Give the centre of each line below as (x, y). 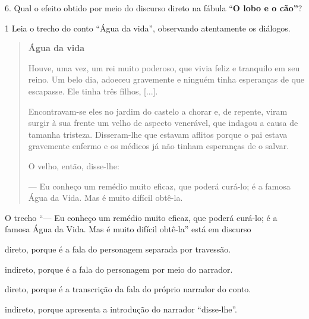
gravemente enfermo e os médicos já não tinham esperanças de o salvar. (159, 146)
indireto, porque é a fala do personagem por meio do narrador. (119, 269)
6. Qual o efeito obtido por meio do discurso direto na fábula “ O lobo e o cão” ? (154, 8)
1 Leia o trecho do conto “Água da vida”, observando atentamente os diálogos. (148, 28)
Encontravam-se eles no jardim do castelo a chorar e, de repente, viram (158, 111)
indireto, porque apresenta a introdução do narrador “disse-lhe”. (121, 309)
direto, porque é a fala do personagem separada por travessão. (118, 249)
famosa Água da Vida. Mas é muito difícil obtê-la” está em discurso (128, 229)
